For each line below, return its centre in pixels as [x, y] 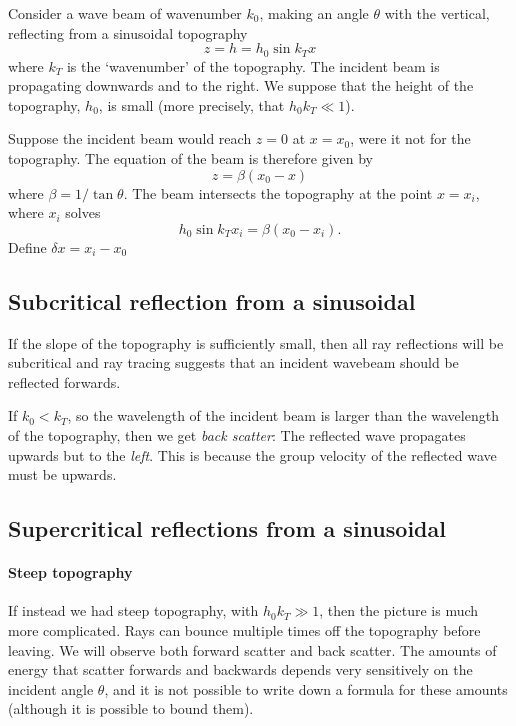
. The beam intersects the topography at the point [278, 192]
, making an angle [314, 13]
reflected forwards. [64, 381]
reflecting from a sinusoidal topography [128, 32]
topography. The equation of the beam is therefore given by [190, 158]
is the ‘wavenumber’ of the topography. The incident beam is [253, 65]
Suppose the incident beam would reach [130, 138]
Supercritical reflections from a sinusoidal [227, 528]
